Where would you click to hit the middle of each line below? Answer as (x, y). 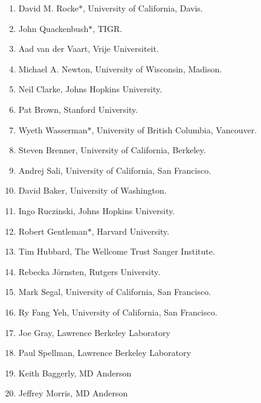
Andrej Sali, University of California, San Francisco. (115, 170)
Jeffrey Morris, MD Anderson (73, 393)
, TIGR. (108, 28)
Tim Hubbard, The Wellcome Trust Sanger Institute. (117, 251)
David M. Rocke (48, 8)
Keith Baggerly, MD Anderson (75, 373)
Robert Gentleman (53, 231)
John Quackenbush (53, 28)
